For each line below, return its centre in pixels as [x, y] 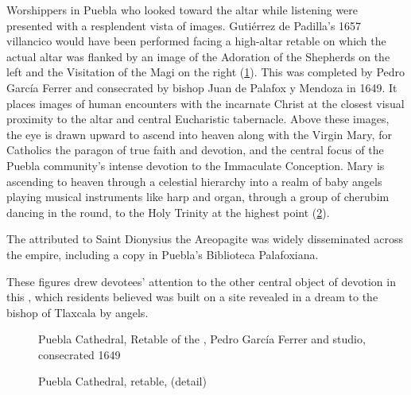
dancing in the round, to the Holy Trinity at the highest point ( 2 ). [168, 212]
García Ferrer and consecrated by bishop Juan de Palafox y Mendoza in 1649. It [202, 87]
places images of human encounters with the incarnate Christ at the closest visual [205, 103]
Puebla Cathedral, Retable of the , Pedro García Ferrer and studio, [202, 339]
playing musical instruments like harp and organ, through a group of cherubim [198, 197]
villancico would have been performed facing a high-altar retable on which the [196, 41]
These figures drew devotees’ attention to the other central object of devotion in [201, 281]
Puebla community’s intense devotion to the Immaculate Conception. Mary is [196, 165]
